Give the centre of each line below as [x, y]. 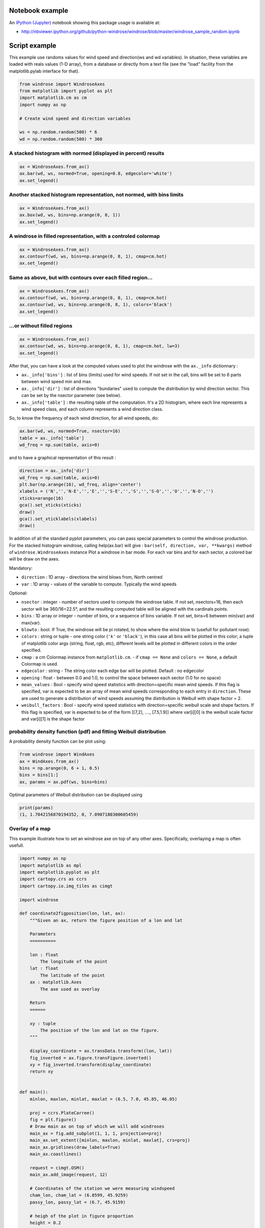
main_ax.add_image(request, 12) [69, 1175]
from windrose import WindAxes [57, 754]
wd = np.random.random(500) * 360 [61, 139]
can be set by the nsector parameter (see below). [71, 395]
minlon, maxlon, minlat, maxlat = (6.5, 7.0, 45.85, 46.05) [104, 1099]
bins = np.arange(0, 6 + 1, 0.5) [60, 768]
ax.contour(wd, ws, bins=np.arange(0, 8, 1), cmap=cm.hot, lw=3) [100, 346]
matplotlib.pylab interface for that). [44, 71]
